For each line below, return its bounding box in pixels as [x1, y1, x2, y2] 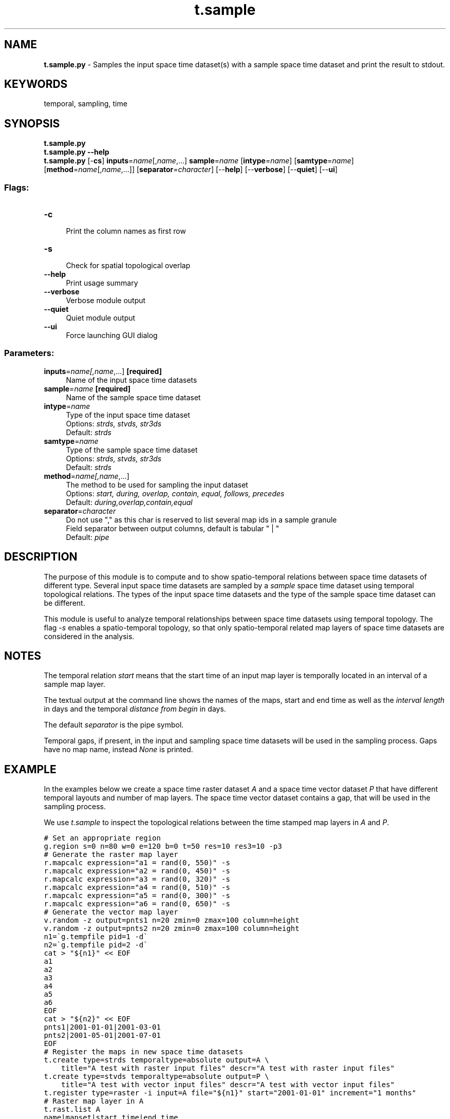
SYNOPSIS [4, 117, 60, 130]
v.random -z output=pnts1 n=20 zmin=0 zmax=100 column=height [44, 916, 299, 925]
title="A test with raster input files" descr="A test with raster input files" [61, 1064, 395, 1073]
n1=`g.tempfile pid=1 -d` [44, 932, 148, 941]
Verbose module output [66, 296, 146, 305]
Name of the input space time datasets [66, 375, 197, 384]
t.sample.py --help [44, 147, 109, 157]
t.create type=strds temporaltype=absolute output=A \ [44, 1056, 269, 1065]
